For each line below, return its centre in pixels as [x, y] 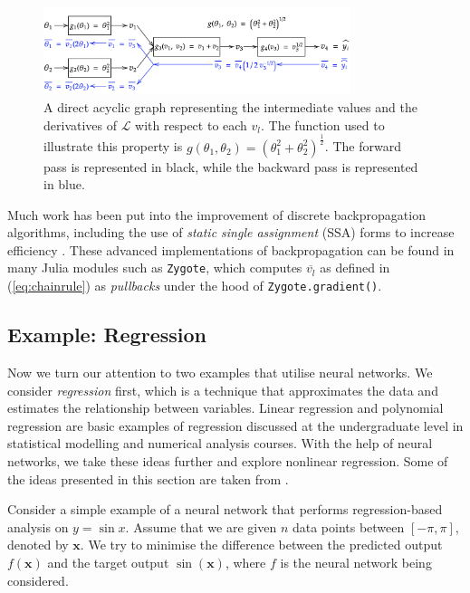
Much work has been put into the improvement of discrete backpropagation [216, 214]
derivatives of [81, 124]
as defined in [355, 268]
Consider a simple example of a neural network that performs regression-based [225, 509]
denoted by [38, 545]
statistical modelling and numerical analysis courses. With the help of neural [220, 443]
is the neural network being [356, 562]
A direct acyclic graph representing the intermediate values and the [230, 106]
